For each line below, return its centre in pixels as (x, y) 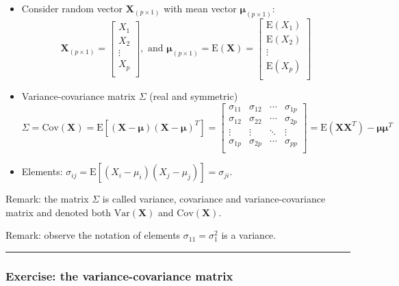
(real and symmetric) (194, 96)
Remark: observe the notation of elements (93, 235)
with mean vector (200, 8)
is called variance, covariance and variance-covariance (214, 199)
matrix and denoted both (59, 212)
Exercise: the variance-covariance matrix (119, 275)
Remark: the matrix (47, 199)
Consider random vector (72, 8)
